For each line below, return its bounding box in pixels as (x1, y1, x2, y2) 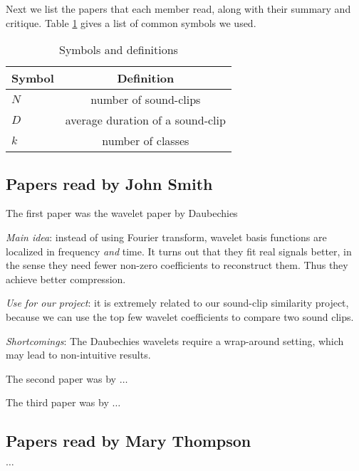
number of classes (102, 132, 189, 149)
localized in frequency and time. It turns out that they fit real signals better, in (6, 243, 352, 258)
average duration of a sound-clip (65, 112, 226, 129)
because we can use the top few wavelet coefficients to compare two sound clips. (6, 309, 354, 324)
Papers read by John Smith (6, 172, 213, 194)
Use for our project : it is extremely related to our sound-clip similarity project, (6, 295, 349, 310)
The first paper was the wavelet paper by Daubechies (6, 206, 238, 221)
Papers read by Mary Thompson (6, 430, 251, 452)
